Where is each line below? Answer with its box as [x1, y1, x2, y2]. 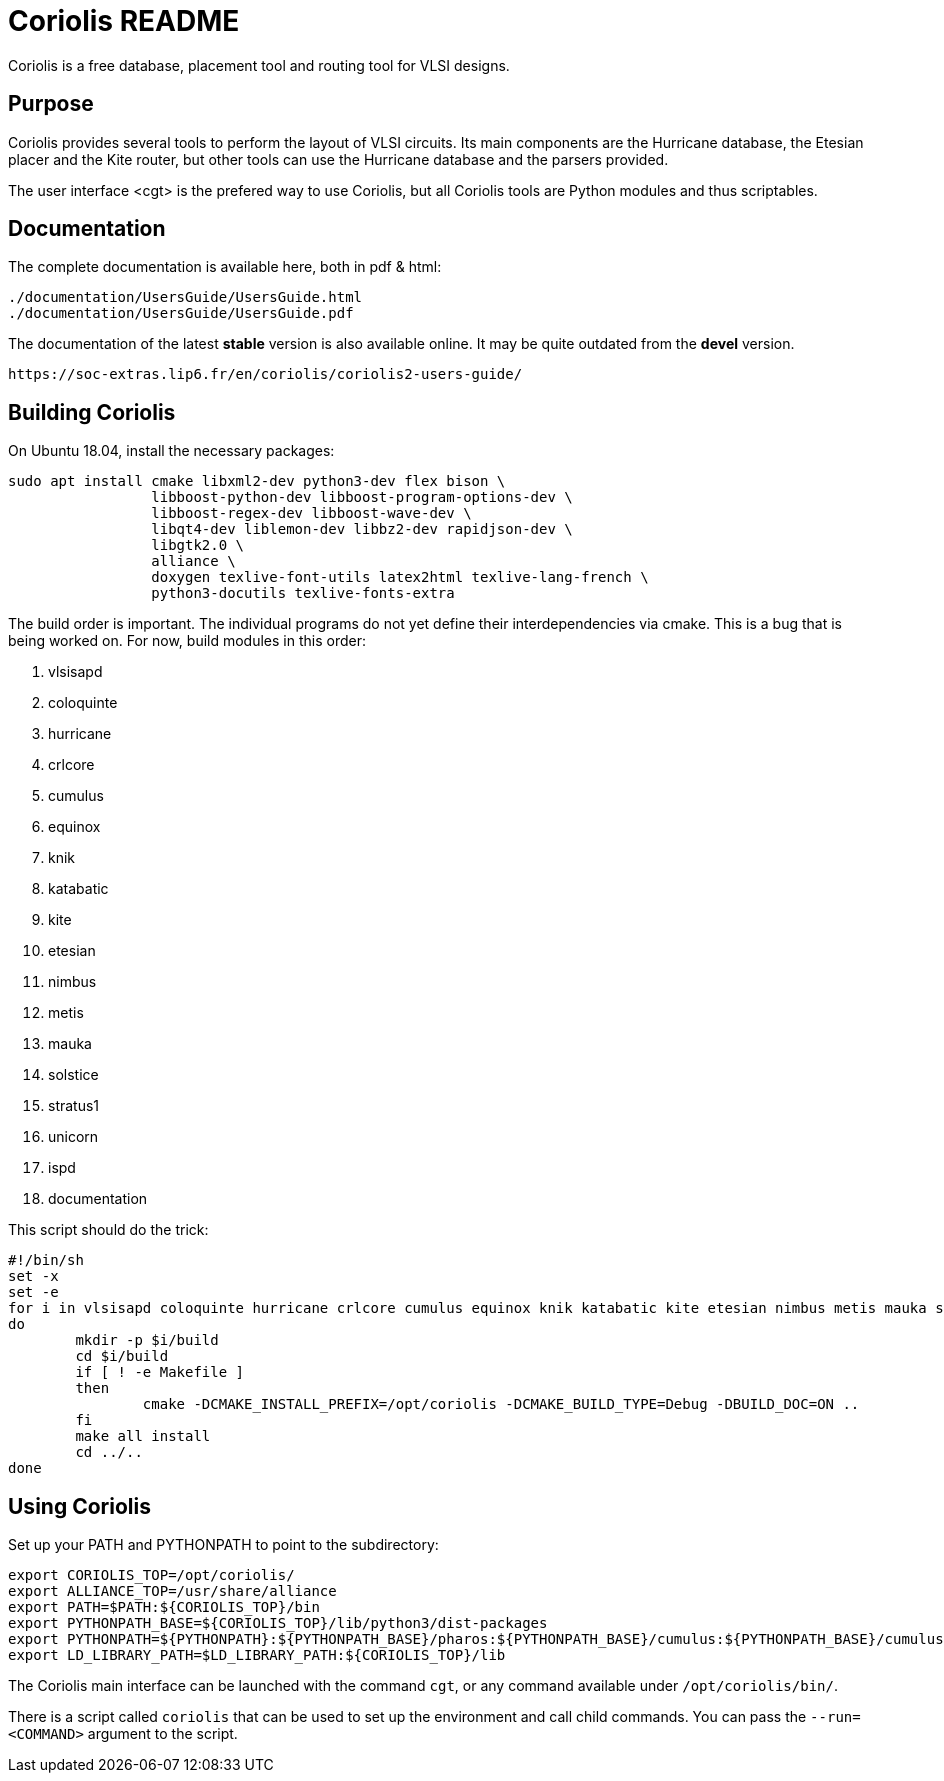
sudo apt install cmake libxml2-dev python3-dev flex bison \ [8, 473, 506, 490]
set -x [8, 1268, 59, 1285]
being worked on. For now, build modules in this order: [8, 632, 366, 650]
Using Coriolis [8, 1493, 151, 1519]
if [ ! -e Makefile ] [75, 1364, 245, 1381]
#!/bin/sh [8, 1252, 84, 1269]
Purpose [8, 91, 94, 117]
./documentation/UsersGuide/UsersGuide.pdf [8, 305, 354, 322]
